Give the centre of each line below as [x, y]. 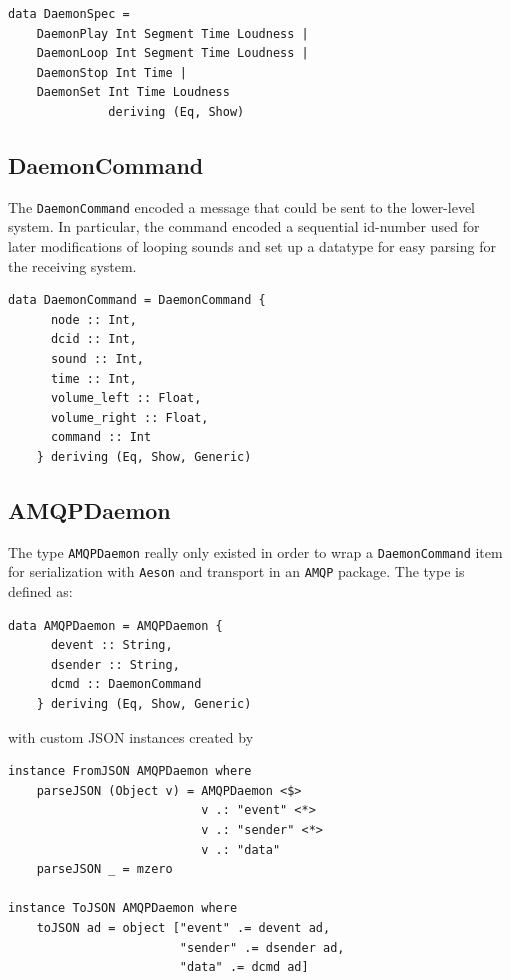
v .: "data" [241, 849]
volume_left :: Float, [126, 398]
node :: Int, [93, 319]
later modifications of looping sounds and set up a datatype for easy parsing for [252, 246]
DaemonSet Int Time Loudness [133, 92]
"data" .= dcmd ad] [244, 967]
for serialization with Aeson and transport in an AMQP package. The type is [236, 571]
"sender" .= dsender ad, [262, 947]
